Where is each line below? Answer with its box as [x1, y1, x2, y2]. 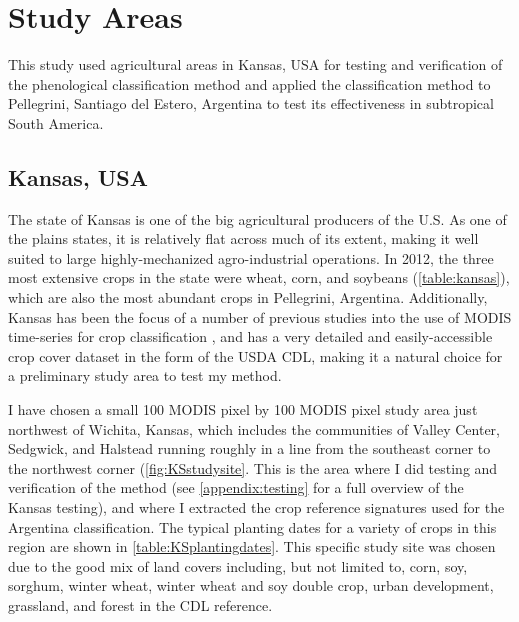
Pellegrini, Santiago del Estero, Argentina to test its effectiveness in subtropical [8, 93, 494, 114]
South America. [8, 112, 104, 133]
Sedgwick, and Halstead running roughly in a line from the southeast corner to [8, 438, 491, 459]
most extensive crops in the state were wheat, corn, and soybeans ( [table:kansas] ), [8, 267, 510, 288]
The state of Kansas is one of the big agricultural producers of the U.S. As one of [8, 208, 507, 229]
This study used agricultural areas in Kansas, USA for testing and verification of [8, 54, 503, 75]
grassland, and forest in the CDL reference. [8, 594, 273, 615]
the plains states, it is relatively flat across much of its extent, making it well [8, 228, 479, 249]
